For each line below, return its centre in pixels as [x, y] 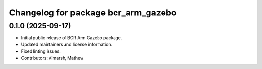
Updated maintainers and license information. [67, 44]
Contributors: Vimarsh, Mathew [52, 58]
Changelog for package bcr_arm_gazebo [93, 13]
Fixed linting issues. [41, 51]
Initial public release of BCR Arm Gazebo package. [72, 38]
